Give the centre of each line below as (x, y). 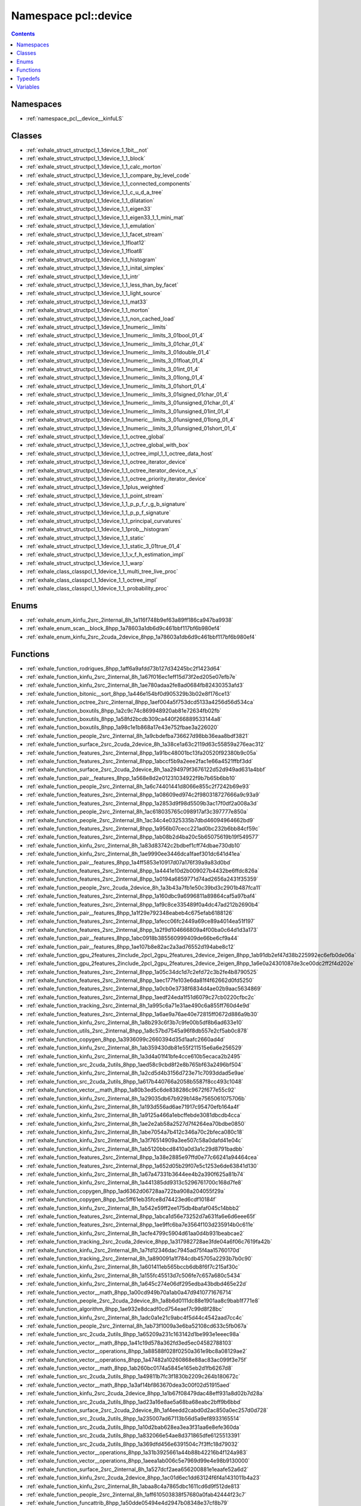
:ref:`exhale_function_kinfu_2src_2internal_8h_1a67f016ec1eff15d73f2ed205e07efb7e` (131, 677)
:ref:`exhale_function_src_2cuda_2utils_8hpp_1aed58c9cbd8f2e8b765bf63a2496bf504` (134, 1064)
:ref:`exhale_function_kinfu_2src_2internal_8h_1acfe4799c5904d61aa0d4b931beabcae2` (135, 1233)
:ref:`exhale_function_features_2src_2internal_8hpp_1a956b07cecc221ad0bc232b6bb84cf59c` (143, 829)
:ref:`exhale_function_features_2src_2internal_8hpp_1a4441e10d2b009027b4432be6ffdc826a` (143, 870)
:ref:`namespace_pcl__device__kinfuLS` (75, 118)
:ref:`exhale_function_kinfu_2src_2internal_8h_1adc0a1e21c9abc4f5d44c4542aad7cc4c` (135, 1317)
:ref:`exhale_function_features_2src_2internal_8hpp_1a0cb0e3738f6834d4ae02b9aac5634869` (144, 989)
